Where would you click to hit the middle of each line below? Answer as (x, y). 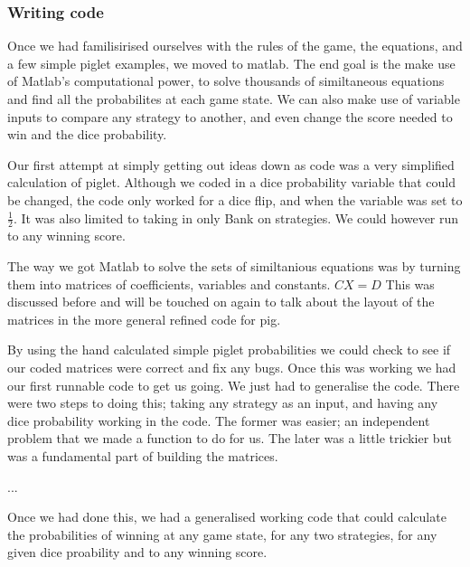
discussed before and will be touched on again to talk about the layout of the (221, 302)
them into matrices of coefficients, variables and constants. (169, 283)
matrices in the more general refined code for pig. (144, 319)
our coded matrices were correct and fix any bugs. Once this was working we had (232, 367)
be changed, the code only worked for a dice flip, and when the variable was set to (235, 199)
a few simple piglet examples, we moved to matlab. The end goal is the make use (231, 63)
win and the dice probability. (87, 134)
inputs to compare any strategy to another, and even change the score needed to (230, 116)
